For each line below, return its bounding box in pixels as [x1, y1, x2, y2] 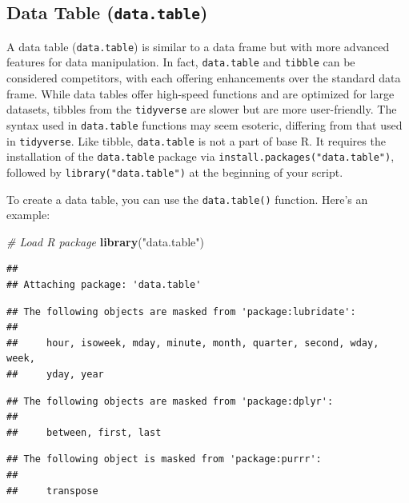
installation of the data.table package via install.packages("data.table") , [6, 148, 395, 165]
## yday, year [6, 368, 104, 380]
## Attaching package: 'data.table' [6, 279, 202, 290]
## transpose [6, 485, 98, 497]
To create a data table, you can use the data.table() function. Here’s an [6, 190, 368, 207]
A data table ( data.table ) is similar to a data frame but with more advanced [6, 38, 390, 54]
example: [6, 206, 50, 223]
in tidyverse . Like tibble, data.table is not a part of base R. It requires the [6, 132, 386, 149]
